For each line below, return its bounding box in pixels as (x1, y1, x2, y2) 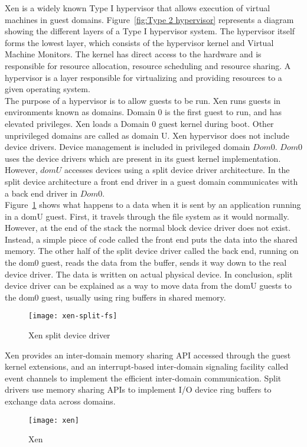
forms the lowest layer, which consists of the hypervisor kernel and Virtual (5, 36, 274, 48)
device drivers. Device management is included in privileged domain (5, 141, 250, 153)
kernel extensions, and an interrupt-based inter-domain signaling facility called (5, 360, 289, 373)
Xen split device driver (28, 329, 110, 341)
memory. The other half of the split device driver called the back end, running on (5, 244, 299, 257)
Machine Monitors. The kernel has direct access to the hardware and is (5, 48, 262, 60)
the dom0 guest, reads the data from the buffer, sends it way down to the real (5, 256, 287, 269)
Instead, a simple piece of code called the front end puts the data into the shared (5, 233, 298, 245)
